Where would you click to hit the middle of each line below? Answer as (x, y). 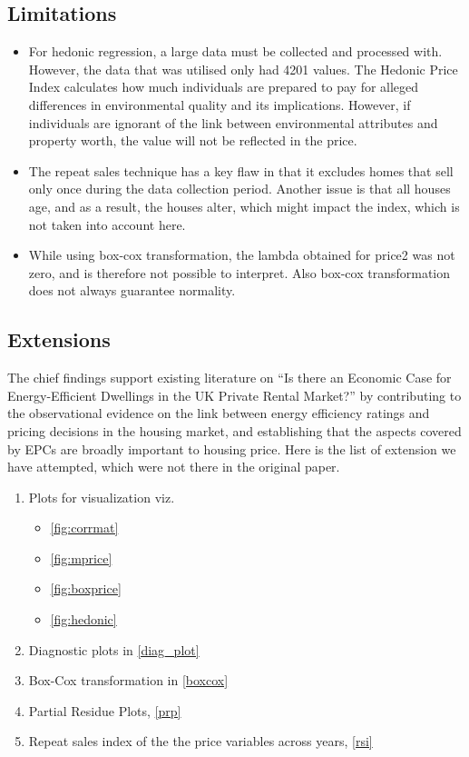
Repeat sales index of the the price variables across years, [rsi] (200, 741)
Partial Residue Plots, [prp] (105, 710)
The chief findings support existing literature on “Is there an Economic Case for (230, 378)
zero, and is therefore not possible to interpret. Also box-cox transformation (239, 272)
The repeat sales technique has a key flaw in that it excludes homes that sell (241, 170)
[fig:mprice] (81, 558)
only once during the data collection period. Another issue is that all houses (239, 189)
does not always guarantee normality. (132, 290)
